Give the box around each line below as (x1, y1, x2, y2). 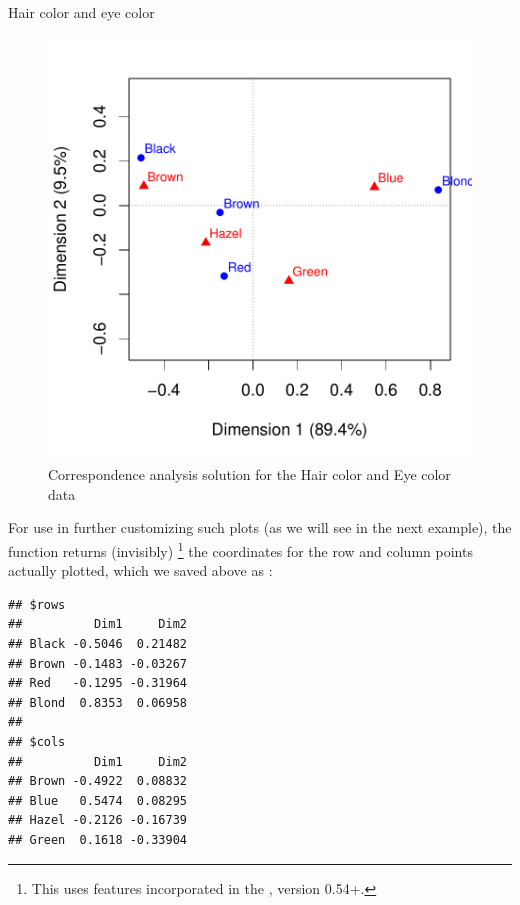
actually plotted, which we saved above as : (8, 560, 273, 581)
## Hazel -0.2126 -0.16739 (8, 813, 187, 828)
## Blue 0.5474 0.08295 (8, 793, 187, 808)
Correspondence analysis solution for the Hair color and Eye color (48, 464, 451, 485)
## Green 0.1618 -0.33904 (8, 832, 187, 847)
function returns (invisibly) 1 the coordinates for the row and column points (8, 537, 473, 561)
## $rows (8, 597, 66, 612)
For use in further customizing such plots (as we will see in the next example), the (8, 517, 512, 538)
